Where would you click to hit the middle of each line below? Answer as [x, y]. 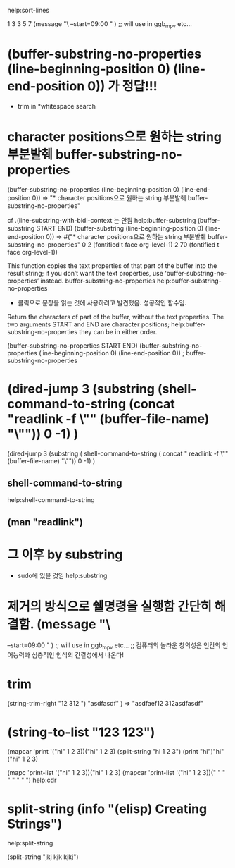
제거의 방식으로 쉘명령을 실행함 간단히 [110, 606]
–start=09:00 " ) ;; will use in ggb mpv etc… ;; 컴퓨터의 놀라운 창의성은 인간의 [114, 646]
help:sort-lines [28, 10]
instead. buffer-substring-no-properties [98, 281]
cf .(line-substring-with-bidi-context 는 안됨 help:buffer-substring [102, 220]
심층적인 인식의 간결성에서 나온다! [78, 655]
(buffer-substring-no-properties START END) [73, 346]
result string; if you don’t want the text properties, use [85, 273]
